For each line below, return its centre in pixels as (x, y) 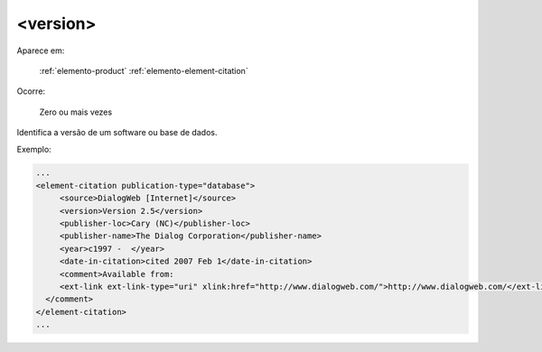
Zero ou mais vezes (76, 112)
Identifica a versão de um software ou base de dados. (117, 133)
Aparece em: (41, 51)
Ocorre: (31, 91)
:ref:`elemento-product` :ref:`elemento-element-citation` (144, 70)
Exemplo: (34, 149)
